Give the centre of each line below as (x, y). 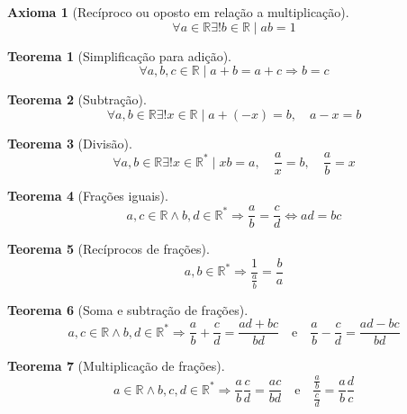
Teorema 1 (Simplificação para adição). (120, 55)
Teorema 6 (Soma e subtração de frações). (128, 309)
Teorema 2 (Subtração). (77, 99)
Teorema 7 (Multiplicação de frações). (116, 366)
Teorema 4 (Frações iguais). (88, 196)
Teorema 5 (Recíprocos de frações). (109, 249)
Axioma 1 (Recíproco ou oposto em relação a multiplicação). (178, 12)
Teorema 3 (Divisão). (70, 143)
